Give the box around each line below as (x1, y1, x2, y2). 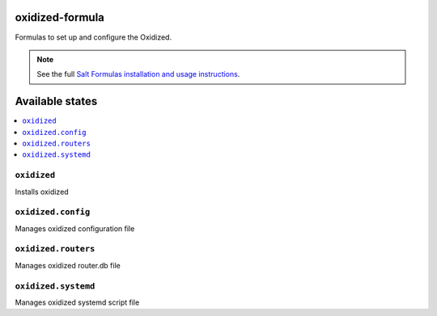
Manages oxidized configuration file (15, 223, 135, 234)
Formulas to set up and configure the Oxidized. (15, 32, 172, 42)
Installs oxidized (15, 187, 69, 196)
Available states (15, 95, 98, 108)
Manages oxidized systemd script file (15, 297, 140, 307)
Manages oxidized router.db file (15, 260, 121, 270)
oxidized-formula (15, 11, 105, 24)
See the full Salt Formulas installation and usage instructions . (36, 70, 240, 79)
